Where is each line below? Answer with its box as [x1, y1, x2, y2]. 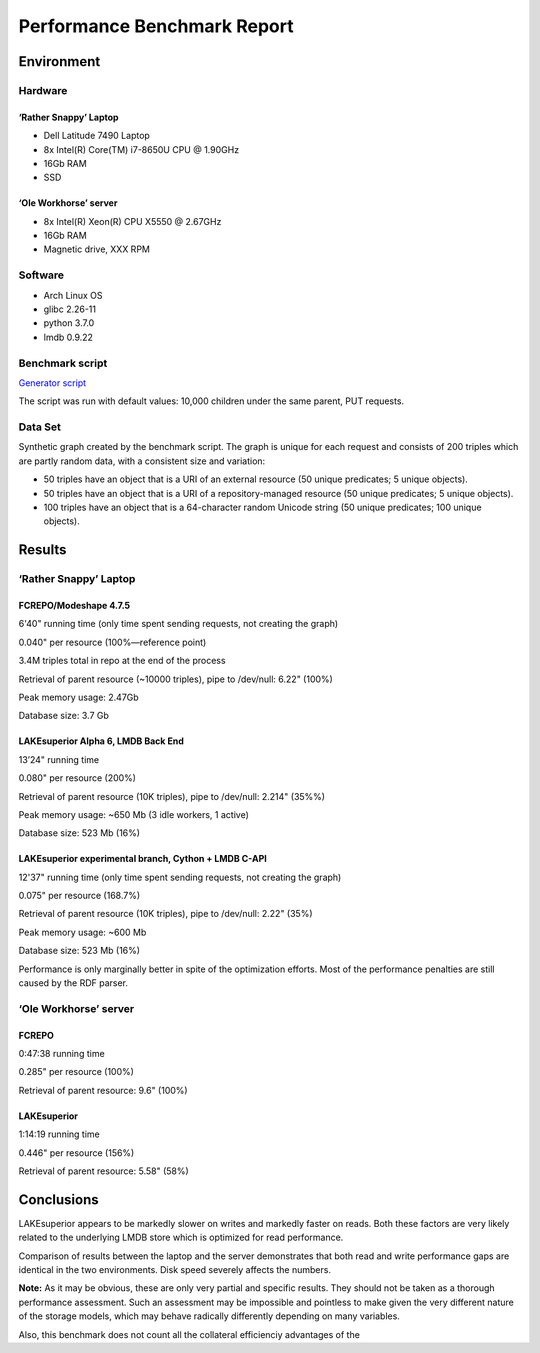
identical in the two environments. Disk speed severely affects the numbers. [18, 1264, 332, 1275]
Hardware [18, 83, 68, 97]
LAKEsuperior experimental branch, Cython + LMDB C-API [18, 853, 267, 865]
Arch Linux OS [43, 289, 104, 301]
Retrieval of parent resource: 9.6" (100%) [18, 1084, 189, 1096]
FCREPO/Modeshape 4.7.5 [18, 599, 130, 611]
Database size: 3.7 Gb [18, 710, 110, 722]
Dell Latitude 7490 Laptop [43, 130, 150, 142]
